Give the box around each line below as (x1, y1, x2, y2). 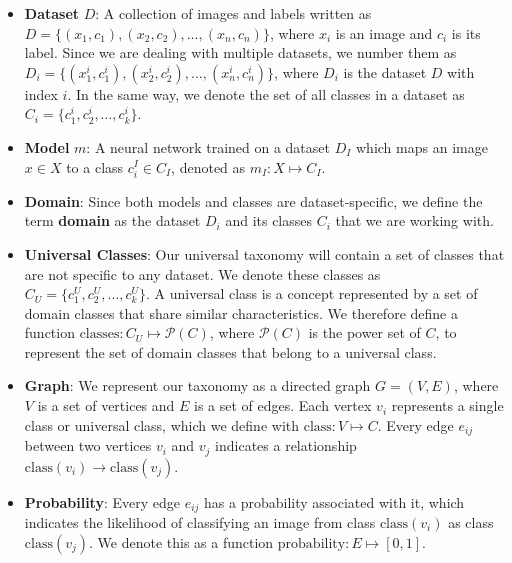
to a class (66, 156, 124, 177)
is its (451, 22, 481, 43)
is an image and (335, 22, 433, 43)
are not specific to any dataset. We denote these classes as (24, 263, 381, 284)
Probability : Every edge (24, 491, 180, 512)
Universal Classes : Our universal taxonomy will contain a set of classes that (24, 243, 505, 264)
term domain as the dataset (24, 210, 201, 231)
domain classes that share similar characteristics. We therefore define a (24, 302, 458, 323)
